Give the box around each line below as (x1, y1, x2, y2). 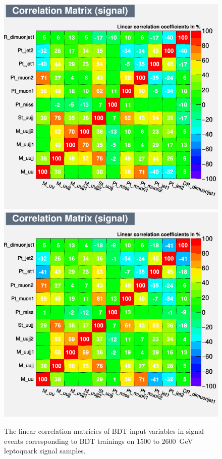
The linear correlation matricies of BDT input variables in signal (4, 426, 204, 436)
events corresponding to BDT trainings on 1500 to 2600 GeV (4, 435, 193, 446)
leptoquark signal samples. (4, 445, 86, 456)
